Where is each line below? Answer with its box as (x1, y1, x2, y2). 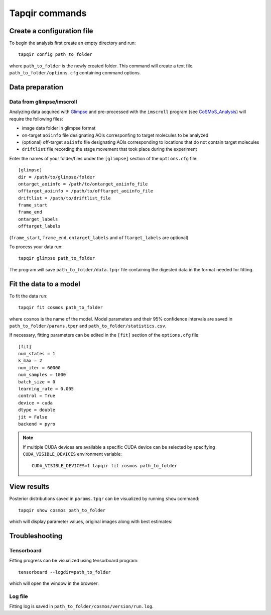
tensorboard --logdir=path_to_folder (18, 569, 111, 575)
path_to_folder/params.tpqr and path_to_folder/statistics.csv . (9, 323, 167, 329)
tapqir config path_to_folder (18, 52, 93, 57)
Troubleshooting (9, 532, 63, 540)
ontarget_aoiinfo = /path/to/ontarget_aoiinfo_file (18, 181, 148, 187)
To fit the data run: (9, 293, 48, 299)
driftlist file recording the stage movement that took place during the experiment (22, 146, 197, 152)
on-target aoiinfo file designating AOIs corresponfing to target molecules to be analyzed (22, 132, 208, 138)
